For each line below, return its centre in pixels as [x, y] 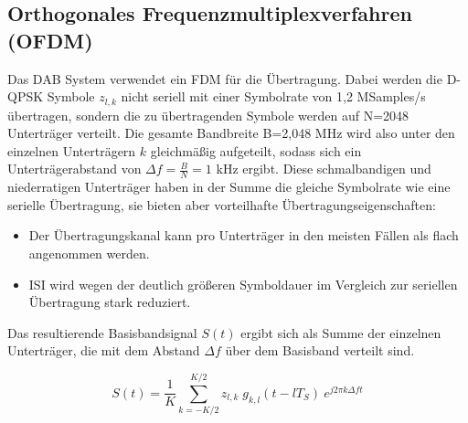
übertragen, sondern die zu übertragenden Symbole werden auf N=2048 [208, 115]
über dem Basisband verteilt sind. [320, 350]
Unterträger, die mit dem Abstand [104, 350]
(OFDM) [50, 40]
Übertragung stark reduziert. [110, 302]
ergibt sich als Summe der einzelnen [341, 332]
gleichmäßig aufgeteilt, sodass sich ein [256, 150]
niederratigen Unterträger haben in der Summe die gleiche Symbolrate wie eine [229, 187]
